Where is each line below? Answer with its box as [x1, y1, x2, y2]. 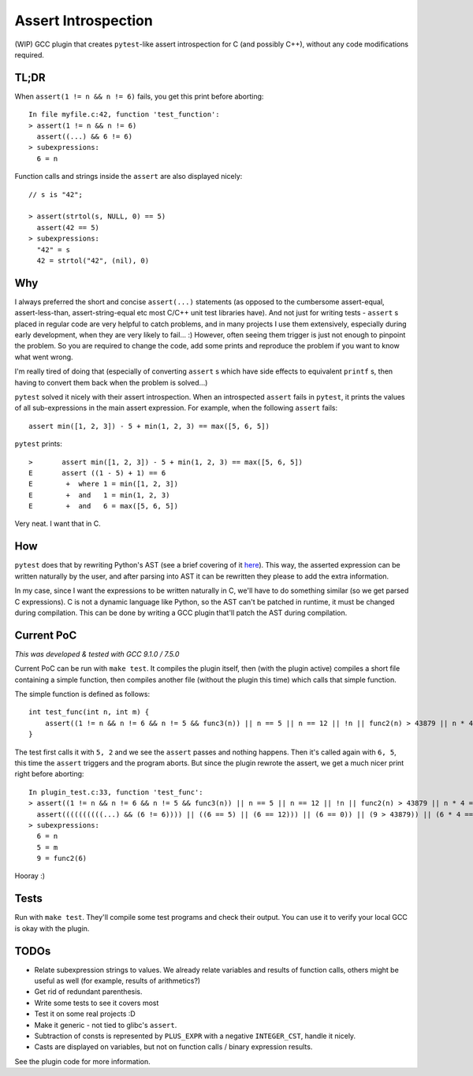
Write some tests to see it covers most [34, 998, 159, 1007]
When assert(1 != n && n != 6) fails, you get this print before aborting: [14, 91, 264, 101]
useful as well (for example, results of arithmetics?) [34, 976, 201, 985]
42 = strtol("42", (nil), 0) [36, 256, 150, 265]
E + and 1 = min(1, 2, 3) [28, 490, 170, 500]
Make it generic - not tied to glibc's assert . [34, 1020, 177, 1029]
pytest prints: [14, 439, 63, 449]
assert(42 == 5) [36, 223, 100, 232]
